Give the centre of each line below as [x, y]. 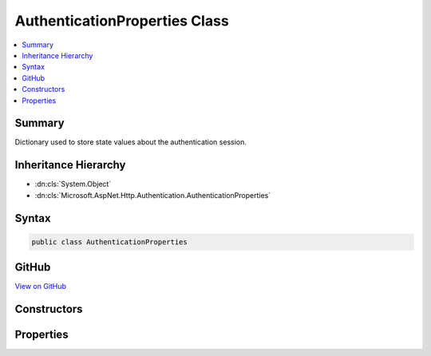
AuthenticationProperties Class [122, 21]
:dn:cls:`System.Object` [73, 184]
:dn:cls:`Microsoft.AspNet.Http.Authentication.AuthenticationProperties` [153, 195]
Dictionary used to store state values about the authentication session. [131, 142]
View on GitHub [41, 287]
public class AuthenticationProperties [109, 242]
